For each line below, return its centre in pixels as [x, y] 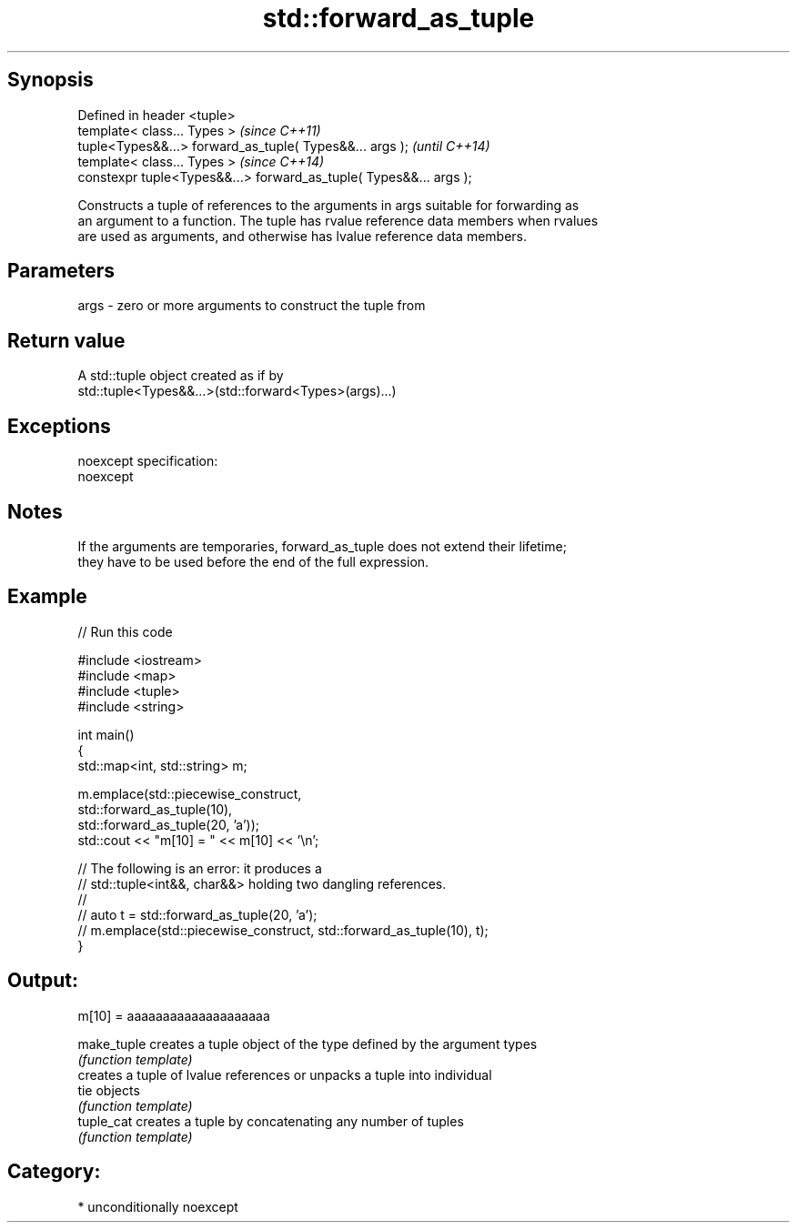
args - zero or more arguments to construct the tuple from [252, 306]
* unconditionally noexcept [158, 1206]
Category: [54, 1172]
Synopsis [50, 80]
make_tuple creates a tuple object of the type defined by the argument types [308, 1043]
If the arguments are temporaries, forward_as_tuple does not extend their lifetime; [322, 546]
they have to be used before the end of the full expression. [253, 561]
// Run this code [125, 631]
